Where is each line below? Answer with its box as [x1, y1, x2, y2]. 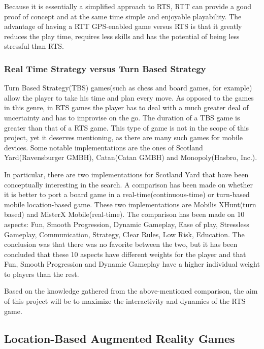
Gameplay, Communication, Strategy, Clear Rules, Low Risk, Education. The [4, 229, 245, 239]
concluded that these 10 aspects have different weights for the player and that [4, 248, 246, 259]
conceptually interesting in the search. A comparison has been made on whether [4, 179, 253, 189]
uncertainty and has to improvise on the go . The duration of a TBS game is [4, 112, 240, 122]
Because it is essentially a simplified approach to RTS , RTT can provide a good [4, 1, 252, 11]
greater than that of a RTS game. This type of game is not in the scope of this [4, 122, 249, 133]
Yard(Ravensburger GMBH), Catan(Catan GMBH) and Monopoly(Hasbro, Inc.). [4, 152, 257, 163]
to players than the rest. [4, 268, 79, 279]
